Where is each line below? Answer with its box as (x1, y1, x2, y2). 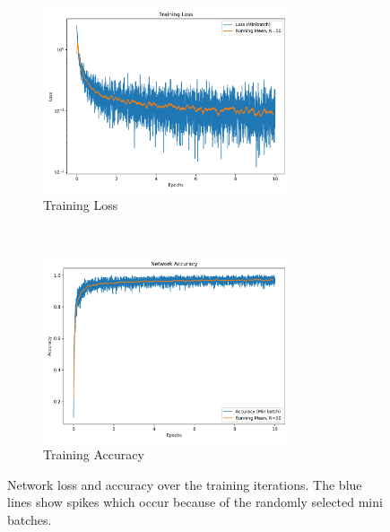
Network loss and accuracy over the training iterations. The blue (7, 475, 362, 493)
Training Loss (43, 195, 118, 214)
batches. (7, 510, 52, 528)
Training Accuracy (43, 445, 144, 464)
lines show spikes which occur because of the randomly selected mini (7, 493, 383, 511)
